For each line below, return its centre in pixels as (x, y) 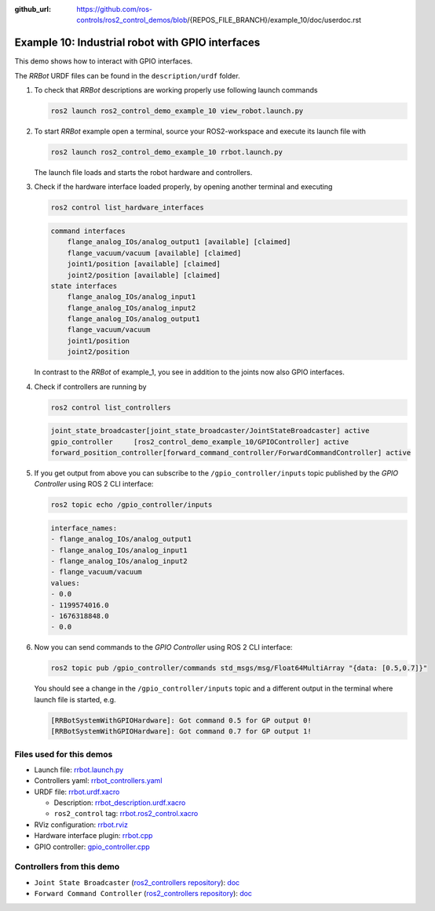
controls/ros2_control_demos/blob (132, 20)
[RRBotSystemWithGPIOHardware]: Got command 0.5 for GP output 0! (181, 720)
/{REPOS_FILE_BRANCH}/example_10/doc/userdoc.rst (274, 20)
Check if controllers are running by (90, 386)
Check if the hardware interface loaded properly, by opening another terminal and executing (183, 187)
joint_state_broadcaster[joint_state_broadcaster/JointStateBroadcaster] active (210, 431)
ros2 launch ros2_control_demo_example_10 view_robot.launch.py (177, 111)
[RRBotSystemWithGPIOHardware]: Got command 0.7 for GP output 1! (181, 731)
